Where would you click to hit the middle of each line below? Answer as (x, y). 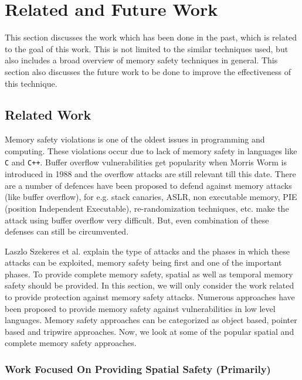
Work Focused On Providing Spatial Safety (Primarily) (138, 369)
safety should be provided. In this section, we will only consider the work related (150, 285)
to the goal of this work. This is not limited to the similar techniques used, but (147, 48)
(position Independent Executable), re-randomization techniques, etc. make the (147, 208)
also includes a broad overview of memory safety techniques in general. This (141, 60)
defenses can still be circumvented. (67, 231)
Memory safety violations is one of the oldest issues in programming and (135, 139)
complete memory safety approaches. (71, 343)
